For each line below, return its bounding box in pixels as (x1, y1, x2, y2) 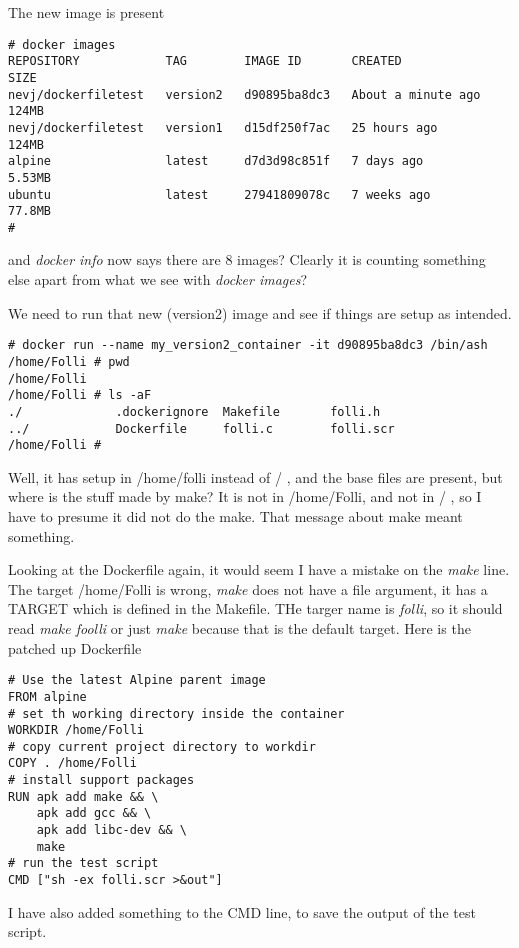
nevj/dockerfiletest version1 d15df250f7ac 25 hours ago (8, 120, 438, 135)
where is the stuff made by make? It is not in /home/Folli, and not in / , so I (8, 486, 482, 507)
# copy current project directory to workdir (8, 739, 316, 754)
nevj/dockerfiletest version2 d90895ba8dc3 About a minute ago (8, 87, 481, 102)
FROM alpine (8, 689, 87, 704)
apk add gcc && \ (36, 806, 152, 821)
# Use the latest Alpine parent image (8, 673, 266, 688)
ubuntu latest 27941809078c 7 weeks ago (8, 187, 431, 202)
